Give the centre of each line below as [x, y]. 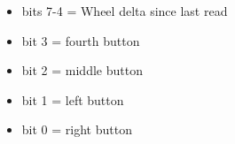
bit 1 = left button [73, 99]
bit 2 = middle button [82, 70]
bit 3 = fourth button [81, 40]
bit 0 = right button [77, 129]
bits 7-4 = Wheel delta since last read [125, 11]
